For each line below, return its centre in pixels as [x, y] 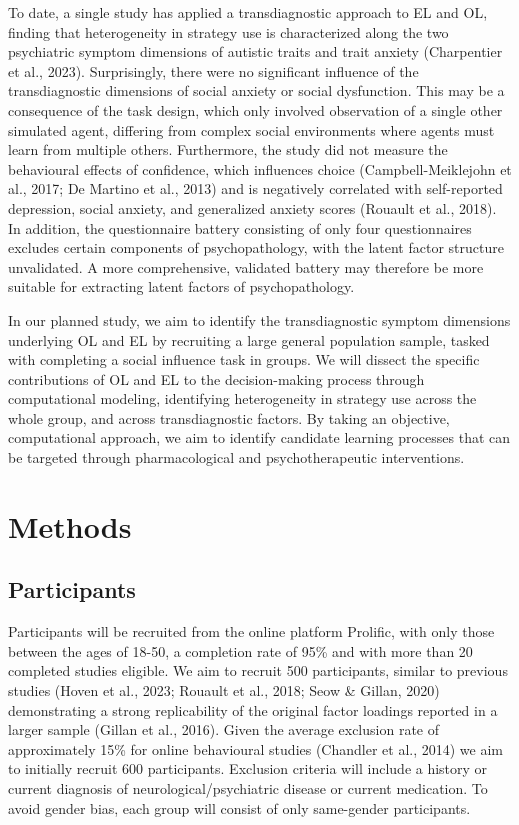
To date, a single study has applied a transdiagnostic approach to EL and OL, [248, 12]
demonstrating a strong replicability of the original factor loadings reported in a [253, 709]
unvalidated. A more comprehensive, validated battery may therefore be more [246, 266]
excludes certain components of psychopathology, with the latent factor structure [256, 247]
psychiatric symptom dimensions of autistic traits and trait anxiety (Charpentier [255, 51]
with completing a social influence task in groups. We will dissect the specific [244, 359]
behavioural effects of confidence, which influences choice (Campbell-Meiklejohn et [260, 168]
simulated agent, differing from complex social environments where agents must [251, 129]
